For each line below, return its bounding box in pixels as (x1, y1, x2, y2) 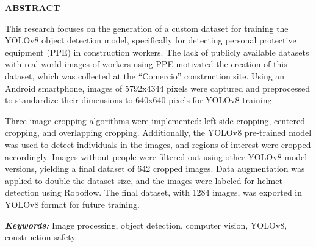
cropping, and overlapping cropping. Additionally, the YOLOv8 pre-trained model (5, 126, 312, 139)
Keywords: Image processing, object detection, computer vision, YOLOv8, (5, 218, 287, 231)
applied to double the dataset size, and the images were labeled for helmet (5, 174, 282, 186)
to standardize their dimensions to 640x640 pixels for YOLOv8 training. (5, 94, 275, 106)
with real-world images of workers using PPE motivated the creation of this (5, 57, 287, 70)
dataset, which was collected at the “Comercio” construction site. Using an (5, 69, 285, 82)
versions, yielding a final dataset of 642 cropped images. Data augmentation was (5, 162, 305, 175)
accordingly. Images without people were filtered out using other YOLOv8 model (5, 150, 307, 163)
